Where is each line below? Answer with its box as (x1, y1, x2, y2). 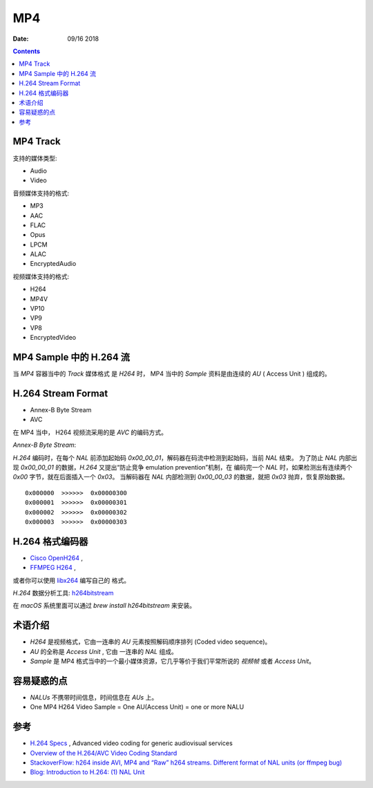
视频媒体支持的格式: (12, 272, 70, 280)
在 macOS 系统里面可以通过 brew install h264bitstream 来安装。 (12, 602, 196, 610)
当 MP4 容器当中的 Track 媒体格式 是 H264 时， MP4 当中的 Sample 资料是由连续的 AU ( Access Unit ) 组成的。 (12, 369, 331, 378)
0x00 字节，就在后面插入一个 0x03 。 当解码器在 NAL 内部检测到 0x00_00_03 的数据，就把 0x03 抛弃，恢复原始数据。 (12, 473, 349, 481)
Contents (12, 47, 41, 55)
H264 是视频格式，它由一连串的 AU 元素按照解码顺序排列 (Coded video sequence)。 (30, 637, 271, 646)
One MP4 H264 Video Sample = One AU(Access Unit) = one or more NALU (30, 703, 245, 711)
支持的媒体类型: (12, 154, 58, 162)
